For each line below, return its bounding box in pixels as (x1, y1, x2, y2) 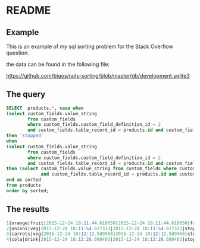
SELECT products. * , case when (6, 105, 84, 111)
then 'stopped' (6, 133, 44, 139)
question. (6, 49, 30, 56)
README (6, 4, 51, 17)
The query (6, 90, 46, 100)
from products (6, 182, 42, 189)
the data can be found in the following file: (6, 61, 110, 68)
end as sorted (6, 177, 42, 183)
